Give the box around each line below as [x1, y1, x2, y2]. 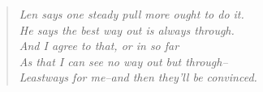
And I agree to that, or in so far [19, 37, 179, 54]
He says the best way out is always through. [19, 21, 235, 38]
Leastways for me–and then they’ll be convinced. [19, 69, 257, 86]
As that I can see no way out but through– [19, 52, 228, 69]
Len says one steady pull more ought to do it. [19, 6, 244, 22]
